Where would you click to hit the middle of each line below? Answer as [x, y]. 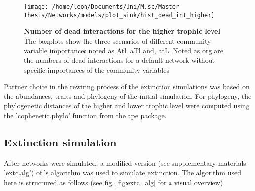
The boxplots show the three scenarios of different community [117, 40]
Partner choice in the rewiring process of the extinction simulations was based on [127, 86]
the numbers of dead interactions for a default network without [119, 60]
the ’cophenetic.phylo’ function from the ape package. [85, 116]
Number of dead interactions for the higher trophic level [122, 31]
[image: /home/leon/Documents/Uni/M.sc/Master [102, 7]
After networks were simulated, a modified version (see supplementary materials [125, 163]
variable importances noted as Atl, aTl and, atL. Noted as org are [124, 50]
